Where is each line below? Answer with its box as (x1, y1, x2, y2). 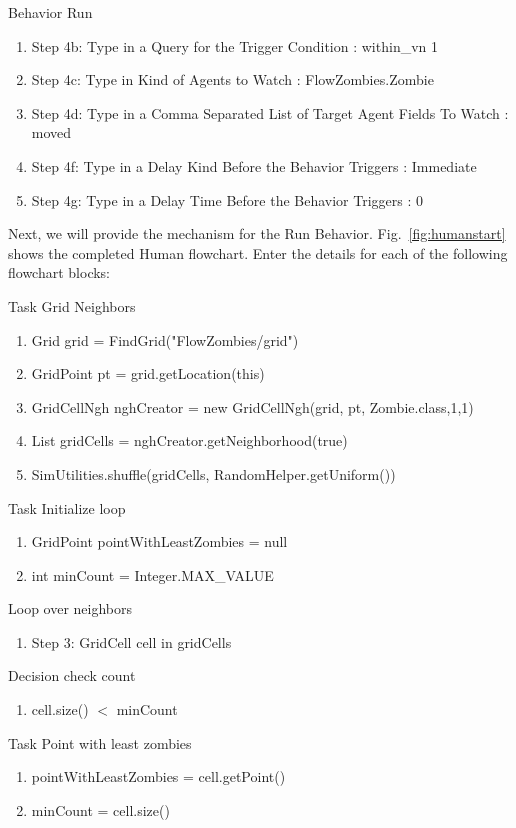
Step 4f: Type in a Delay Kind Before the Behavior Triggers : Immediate (31, 155, 477, 176)
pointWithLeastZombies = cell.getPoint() (31, 766, 286, 787)
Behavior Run (8, 2, 93, 22)
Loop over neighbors (8, 598, 133, 619)
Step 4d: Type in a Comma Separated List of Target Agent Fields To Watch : (31, 102, 509, 123)
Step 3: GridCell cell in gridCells (31, 631, 232, 652)
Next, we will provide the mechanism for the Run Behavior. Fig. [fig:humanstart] (8, 223, 506, 244)
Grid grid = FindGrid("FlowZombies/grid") (31, 329, 299, 350)
